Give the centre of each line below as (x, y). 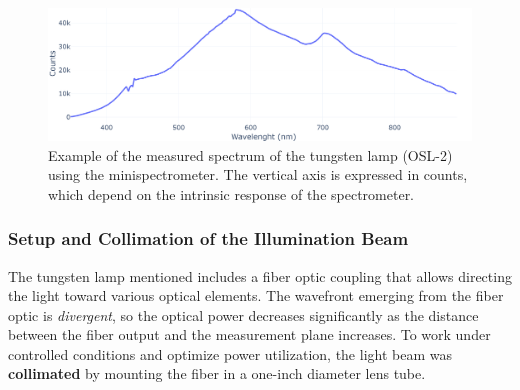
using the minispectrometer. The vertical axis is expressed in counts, (258, 174)
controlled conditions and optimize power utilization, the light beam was (230, 353)
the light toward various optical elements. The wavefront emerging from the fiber (256, 295)
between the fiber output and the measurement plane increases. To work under (249, 334)
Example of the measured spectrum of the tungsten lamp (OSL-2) (250, 154)
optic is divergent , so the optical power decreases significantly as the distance (243, 314)
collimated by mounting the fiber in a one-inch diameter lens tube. (217, 373)
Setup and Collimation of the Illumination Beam (208, 238)
